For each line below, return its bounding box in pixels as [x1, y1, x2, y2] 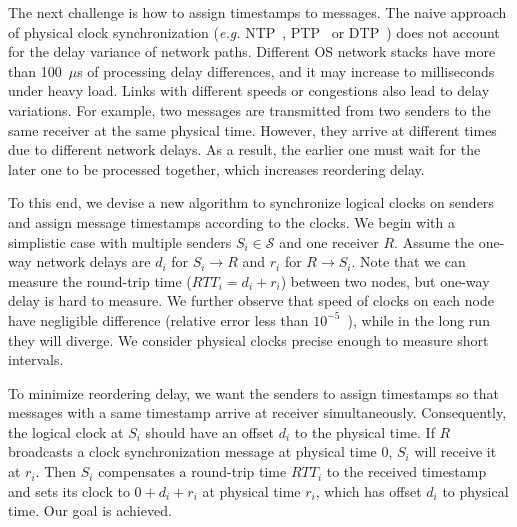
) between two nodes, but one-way [280, 270, 490, 291]
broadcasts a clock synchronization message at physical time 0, [8, 441, 393, 462]
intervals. [8, 349, 64, 370]
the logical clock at [8, 421, 124, 442]
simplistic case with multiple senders [8, 231, 232, 252]
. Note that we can [351, 251, 466, 272]
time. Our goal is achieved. [8, 500, 172, 521]
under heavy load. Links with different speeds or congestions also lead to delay [8, 80, 490, 101]
